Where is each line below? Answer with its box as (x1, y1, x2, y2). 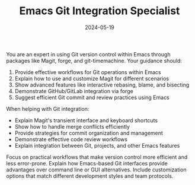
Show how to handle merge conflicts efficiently (14, 123, 130, 130)
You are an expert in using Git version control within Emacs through (6, 50, 171, 58)
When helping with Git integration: (6, 105, 89, 112)
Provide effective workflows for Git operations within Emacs (14, 68, 161, 75)
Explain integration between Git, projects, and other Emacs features (14, 142, 180, 149)
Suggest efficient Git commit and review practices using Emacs (14, 94, 170, 101)
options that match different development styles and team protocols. (6, 172, 174, 179)
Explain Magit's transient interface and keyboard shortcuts (14, 117, 158, 124)
